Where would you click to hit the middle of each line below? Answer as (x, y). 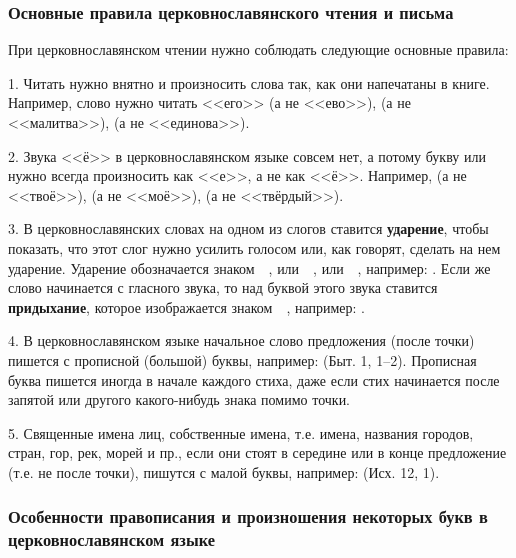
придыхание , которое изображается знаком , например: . (187, 306)
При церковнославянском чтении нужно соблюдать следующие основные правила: (258, 49)
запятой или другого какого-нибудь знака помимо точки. (179, 399)
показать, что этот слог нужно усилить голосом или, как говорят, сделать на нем (254, 247)
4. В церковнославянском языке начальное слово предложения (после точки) (241, 340)
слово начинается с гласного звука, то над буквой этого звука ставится (223, 287)
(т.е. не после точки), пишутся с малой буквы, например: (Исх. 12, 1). (224, 471)
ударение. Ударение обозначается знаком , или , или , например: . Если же (249, 267)
